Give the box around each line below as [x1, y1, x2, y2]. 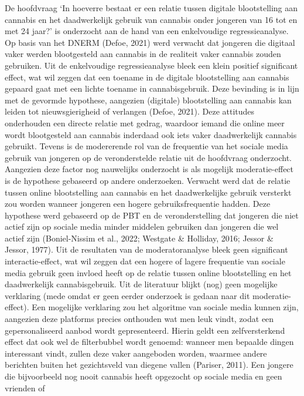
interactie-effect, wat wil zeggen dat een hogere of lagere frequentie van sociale [5, 255, 285, 267]
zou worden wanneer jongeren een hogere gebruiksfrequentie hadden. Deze [5, 197, 271, 210]
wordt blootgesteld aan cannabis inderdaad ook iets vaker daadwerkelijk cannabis [5, 128, 297, 140]
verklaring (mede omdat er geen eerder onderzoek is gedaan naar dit [5, 289, 250, 301]
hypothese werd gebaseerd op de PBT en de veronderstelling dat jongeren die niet [5, 209, 299, 221]
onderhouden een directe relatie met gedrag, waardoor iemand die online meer [5, 116, 285, 129]
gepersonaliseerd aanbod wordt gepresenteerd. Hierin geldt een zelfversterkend [5, 324, 285, 336]
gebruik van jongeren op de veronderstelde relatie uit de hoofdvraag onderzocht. [5, 151, 292, 163]
